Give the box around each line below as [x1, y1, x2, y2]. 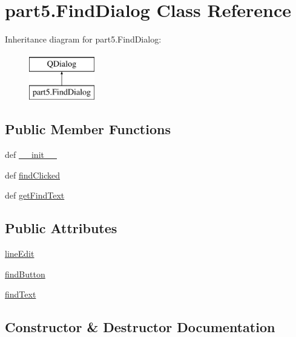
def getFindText [5, 189, 65, 202]
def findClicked [5, 168, 61, 181]
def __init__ [5, 148, 57, 161]
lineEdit [5, 247, 35, 260]
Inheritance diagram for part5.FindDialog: [5, 33, 162, 46]
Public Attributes [5, 219, 117, 237]
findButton [5, 267, 45, 280]
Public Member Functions [5, 120, 171, 138]
